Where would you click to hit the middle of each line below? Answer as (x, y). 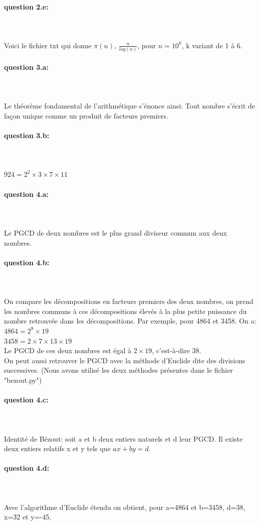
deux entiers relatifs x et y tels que (57, 448)
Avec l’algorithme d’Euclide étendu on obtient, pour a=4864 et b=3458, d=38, (125, 507)
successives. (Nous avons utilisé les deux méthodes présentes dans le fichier (118, 370)
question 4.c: (26, 400)
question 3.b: (27, 135)
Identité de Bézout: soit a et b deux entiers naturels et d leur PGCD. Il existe (123, 438)
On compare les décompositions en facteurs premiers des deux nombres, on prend (129, 301)
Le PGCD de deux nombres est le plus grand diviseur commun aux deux (115, 233)
